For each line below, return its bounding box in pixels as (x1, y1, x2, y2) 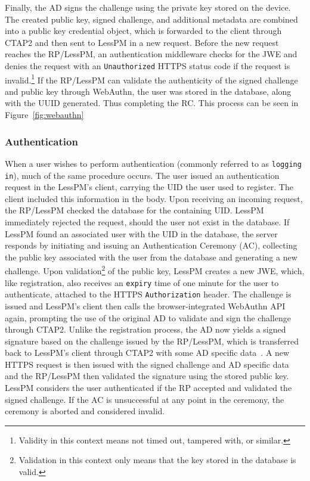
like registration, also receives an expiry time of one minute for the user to (5, 276, 279, 288)
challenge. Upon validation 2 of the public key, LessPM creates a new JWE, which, (5, 263, 305, 277)
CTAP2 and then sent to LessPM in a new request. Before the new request (5, 36, 279, 48)
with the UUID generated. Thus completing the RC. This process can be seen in (5, 97, 299, 109)
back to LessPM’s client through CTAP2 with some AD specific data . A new (5, 346, 290, 359)
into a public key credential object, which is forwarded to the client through (5, 24, 282, 37)
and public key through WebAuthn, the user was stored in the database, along (5, 85, 292, 97)
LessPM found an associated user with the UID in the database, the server (5, 227, 278, 240)
